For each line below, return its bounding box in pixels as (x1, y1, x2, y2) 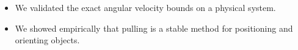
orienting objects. (15, 34, 80, 46)
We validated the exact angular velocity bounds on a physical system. (15, 1, 276, 13)
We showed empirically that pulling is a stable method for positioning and (15, 21, 293, 34)
